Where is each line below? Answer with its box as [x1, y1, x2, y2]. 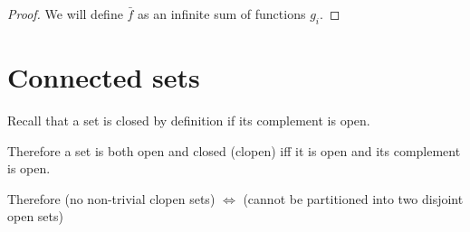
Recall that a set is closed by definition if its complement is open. [7, 110, 370, 129]
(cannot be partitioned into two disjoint [243, 189, 464, 208]
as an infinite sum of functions [138, 5, 306, 23]
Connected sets [7, 58, 200, 95]
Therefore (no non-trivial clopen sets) [7, 189, 216, 208]
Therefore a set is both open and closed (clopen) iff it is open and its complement [7, 141, 461, 160]
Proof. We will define [7, 5, 123, 23]
